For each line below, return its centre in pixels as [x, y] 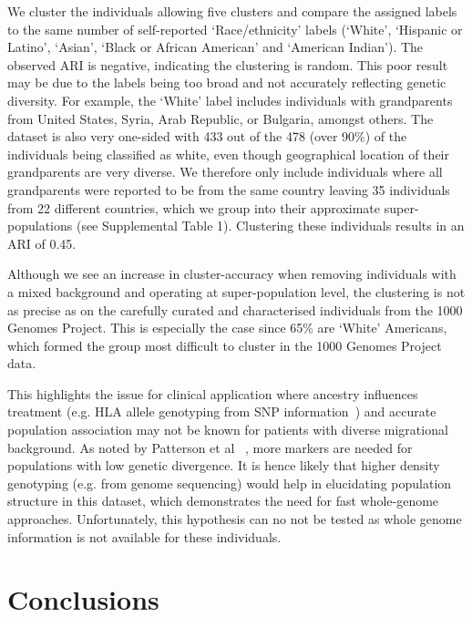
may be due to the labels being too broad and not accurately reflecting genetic [227, 82]
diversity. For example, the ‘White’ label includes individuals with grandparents [230, 100]
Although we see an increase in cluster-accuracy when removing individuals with [232, 274]
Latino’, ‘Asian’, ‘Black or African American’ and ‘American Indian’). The [215, 47]
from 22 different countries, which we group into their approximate [194, 207]
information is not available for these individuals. [144, 536]
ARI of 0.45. [42, 243]
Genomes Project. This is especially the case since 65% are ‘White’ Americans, [227, 328]
